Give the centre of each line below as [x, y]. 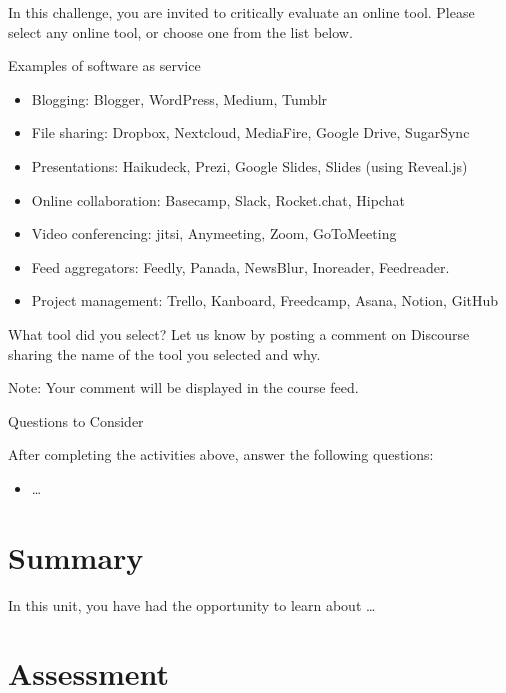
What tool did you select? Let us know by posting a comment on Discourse [239, 333]
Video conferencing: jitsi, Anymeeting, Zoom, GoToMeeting [214, 233]
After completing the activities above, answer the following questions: [221, 454]
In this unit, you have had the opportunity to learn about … [192, 604]
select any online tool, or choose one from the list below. [180, 31]
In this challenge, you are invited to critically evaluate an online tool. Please [241, 12]
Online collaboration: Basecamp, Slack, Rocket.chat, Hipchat [218, 199]
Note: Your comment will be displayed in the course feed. [183, 387]
